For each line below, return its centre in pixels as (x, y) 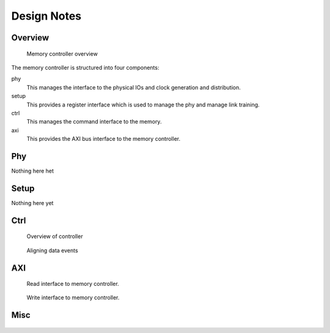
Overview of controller (55, 236)
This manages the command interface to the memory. (94, 122)
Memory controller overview (62, 54)
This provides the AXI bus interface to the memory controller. (103, 139)
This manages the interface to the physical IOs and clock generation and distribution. (134, 87)
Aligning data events (53, 250)
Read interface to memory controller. (73, 284)
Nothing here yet (32, 203)
